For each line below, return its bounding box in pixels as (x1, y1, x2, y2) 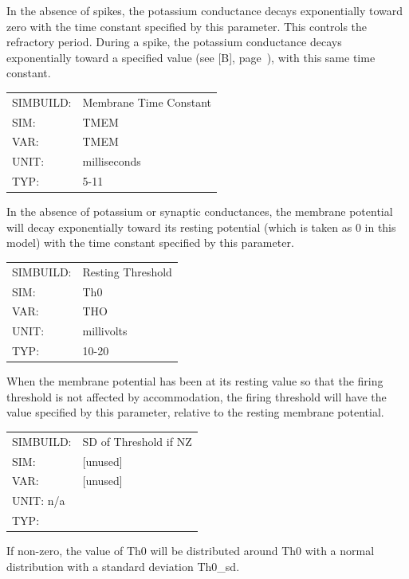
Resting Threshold (82, 263, 172, 280)
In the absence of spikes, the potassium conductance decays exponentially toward (6, 2, 403, 18)
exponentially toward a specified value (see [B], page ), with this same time (6, 49, 376, 65)
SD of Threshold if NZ (82, 432, 192, 449)
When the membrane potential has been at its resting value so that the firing (6, 373, 383, 389)
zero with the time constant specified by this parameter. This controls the (6, 18, 368, 34)
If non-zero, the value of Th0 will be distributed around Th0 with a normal (6, 542, 375, 559)
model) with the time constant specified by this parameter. (6, 234, 294, 251)
